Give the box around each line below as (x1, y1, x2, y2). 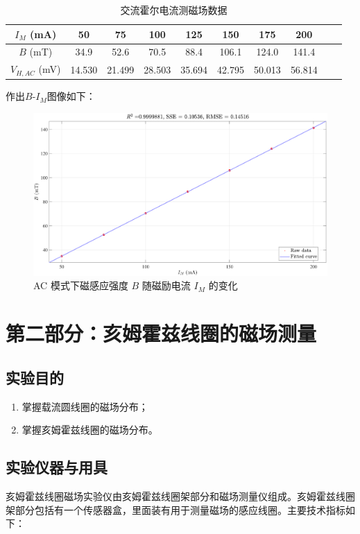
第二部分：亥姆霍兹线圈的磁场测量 (6, 319, 317, 347)
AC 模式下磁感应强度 (33, 278, 128, 293)
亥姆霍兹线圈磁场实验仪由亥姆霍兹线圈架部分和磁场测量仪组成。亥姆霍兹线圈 (6, 488, 355, 503)
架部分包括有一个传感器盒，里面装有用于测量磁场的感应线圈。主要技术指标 (6, 502, 345, 517)
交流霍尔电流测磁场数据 (120, 3, 228, 17)
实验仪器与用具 (6, 456, 108, 478)
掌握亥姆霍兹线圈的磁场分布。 (22, 422, 158, 437)
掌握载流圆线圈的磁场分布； (22, 399, 148, 413)
